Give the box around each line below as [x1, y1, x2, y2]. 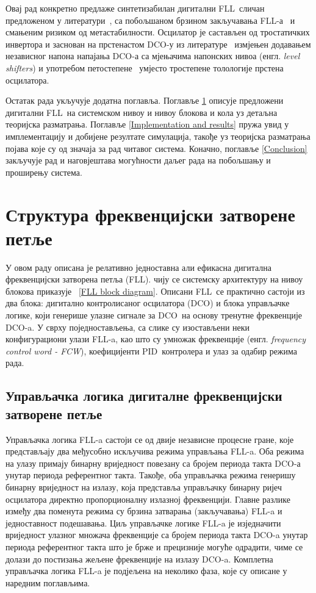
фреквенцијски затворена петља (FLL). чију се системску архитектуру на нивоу [5, 273, 303, 286]
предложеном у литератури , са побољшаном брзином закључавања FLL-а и [5, 13, 295, 26]
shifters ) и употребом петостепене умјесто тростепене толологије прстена [5, 61, 284, 74]
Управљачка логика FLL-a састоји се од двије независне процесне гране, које [5, 433, 294, 445]
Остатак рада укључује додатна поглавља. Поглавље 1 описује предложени [5, 94, 284, 107]
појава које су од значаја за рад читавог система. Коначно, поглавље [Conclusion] [5, 142, 307, 154]
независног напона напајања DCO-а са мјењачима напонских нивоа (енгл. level [5, 49, 300, 62]
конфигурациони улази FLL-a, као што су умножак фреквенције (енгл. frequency [5, 332, 306, 345]
